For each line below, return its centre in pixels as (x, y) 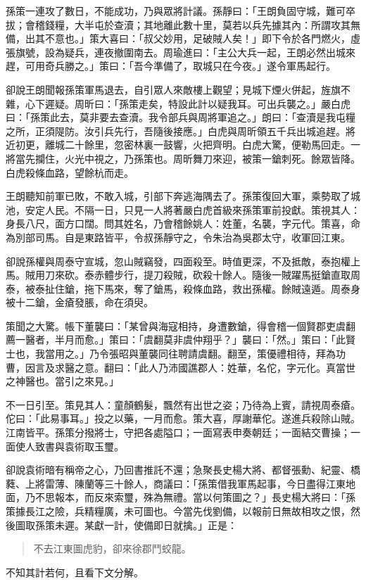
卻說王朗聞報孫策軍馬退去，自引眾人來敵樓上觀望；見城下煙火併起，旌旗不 (178, 89)
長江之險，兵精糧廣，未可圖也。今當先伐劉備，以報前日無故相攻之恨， (188, 511)
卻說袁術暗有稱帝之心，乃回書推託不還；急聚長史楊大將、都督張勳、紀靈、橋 (183, 470)
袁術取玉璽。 (94, 446)
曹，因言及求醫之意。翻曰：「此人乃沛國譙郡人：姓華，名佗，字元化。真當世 (181, 367)
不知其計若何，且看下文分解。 (75, 572)
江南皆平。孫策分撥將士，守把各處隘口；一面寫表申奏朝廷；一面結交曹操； (178, 432)
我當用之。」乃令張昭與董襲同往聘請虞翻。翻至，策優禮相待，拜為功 (190, 354)
